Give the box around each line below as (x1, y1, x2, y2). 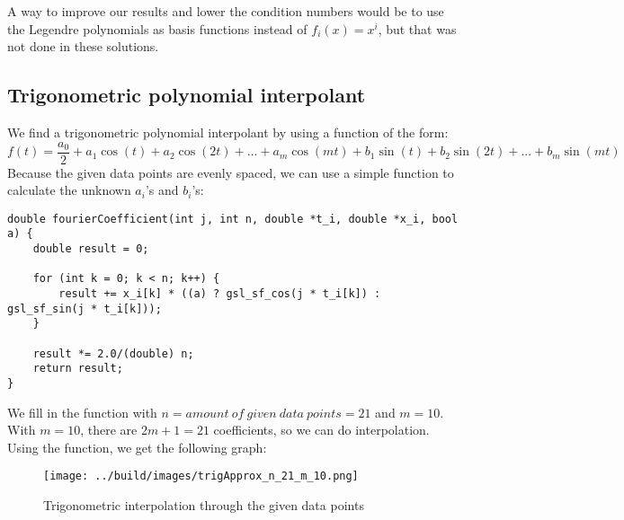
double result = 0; (32, 242, 149, 256)
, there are (80, 420, 138, 439)
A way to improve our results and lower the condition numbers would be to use (7, 2, 444, 20)
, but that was (378, 19, 457, 38)
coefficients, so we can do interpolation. (213, 420, 430, 439)
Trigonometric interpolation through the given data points (43, 496, 364, 515)
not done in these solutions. (7, 37, 159, 56)
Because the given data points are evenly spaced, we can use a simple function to (7, 163, 454, 181)
